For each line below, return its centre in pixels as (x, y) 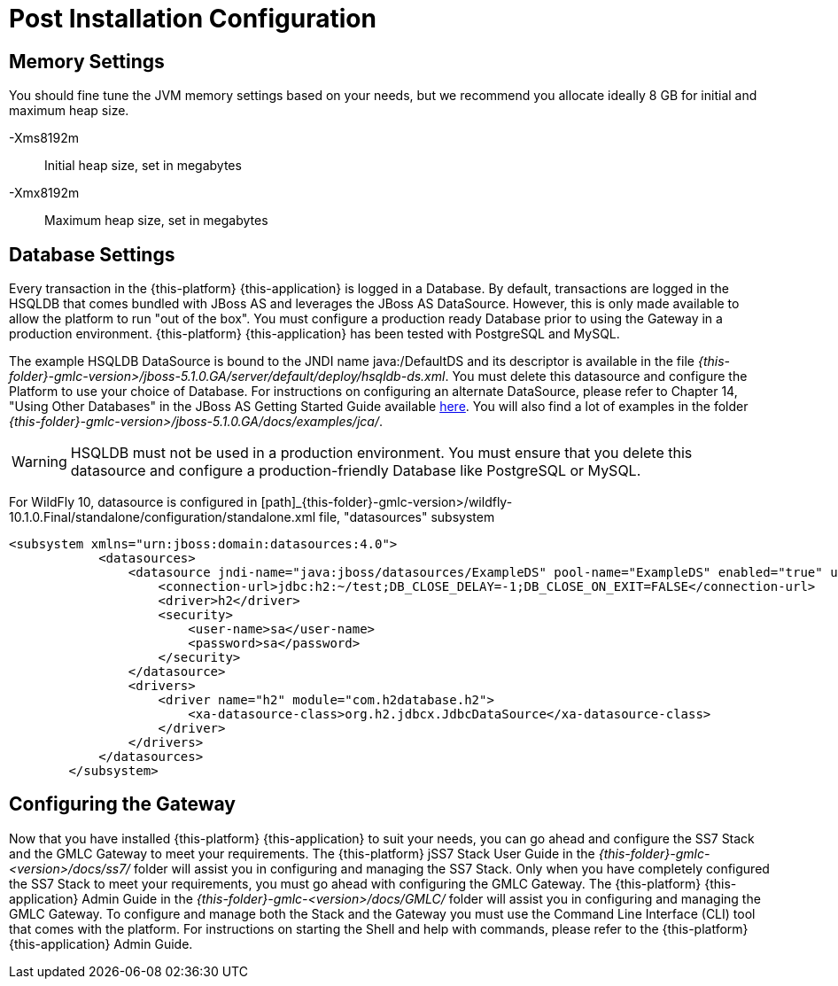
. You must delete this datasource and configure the (596, 377)
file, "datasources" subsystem (407, 517)
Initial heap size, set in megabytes (143, 166)
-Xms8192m (44, 138)
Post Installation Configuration (193, 19)
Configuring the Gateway (122, 804)
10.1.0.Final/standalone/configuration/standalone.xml (163, 517)
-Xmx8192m (44, 193)
